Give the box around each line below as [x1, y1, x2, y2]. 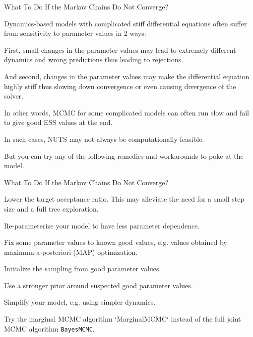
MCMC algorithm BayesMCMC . [4, 323, 95, 334]
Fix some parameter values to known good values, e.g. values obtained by [4, 237, 227, 247]
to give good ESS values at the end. [4, 117, 113, 127]
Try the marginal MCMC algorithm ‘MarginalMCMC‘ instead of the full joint [4, 314, 241, 324]
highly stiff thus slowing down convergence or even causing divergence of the [4, 81, 236, 91]
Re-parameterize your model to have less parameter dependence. [4, 220, 200, 230]
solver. [4, 91, 24, 101]
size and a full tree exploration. [4, 203, 99, 214]
